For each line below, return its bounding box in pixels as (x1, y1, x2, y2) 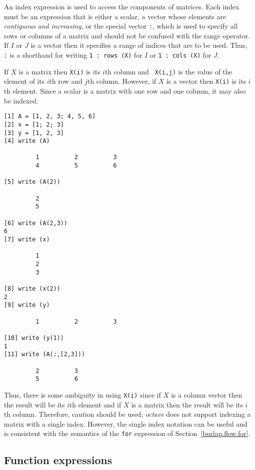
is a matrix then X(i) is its (19, 66, 100, 76)
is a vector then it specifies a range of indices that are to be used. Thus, (31, 40, 248, 50)
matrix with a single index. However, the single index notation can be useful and (4, 418, 248, 429)
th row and (49, 76, 83, 86)
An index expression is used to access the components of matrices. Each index (4, 1, 239, 11)
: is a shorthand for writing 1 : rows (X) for (4, 50, 142, 60)
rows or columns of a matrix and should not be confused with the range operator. (4, 30, 250, 40)
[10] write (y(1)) (4, 334, 64, 341)
